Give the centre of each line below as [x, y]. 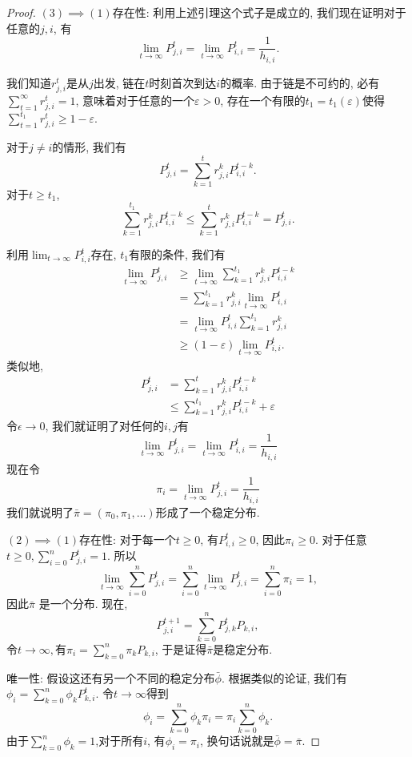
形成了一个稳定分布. [208, 511]
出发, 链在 [119, 82]
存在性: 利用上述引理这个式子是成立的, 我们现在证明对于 [259, 12]
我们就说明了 [40, 511]
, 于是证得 [181, 648]
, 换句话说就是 [237, 741]
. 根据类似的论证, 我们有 [284, 677]
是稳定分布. [243, 648]
